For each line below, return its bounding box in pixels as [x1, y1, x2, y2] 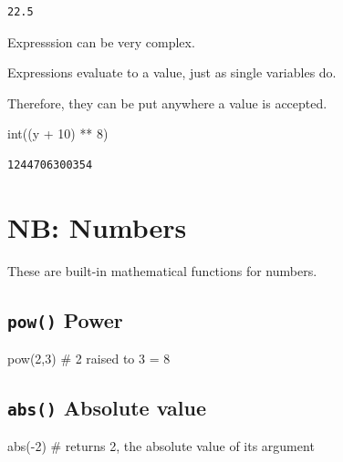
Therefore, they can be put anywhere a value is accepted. [7, 93, 327, 112]
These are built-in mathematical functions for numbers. [7, 261, 317, 280]
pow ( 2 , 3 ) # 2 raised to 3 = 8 [7, 349, 171, 368]
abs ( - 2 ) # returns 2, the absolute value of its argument [7, 436, 315, 456]
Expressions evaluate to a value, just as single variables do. [7, 63, 337, 82]
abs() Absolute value [7, 394, 206, 422]
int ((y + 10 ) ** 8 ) [7, 124, 109, 143]
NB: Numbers [7, 208, 187, 245]
